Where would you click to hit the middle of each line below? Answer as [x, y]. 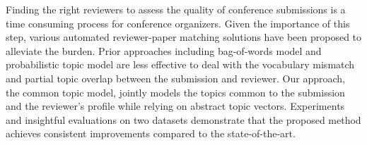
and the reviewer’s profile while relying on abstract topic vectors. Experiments [175, 106]
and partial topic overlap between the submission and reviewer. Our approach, [175, 78]
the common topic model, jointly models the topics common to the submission [175, 92]
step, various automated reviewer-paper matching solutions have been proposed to [184, 37]
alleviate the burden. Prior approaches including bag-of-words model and [164, 50]
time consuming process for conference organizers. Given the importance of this [178, 23]
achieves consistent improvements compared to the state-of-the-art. [151, 133]
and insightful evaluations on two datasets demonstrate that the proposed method [183, 119]
